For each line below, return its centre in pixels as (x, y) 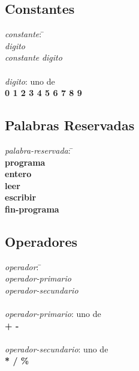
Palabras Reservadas (70, 125)
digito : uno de (30, 81)
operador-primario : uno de (53, 314)
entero (18, 174)
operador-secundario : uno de (57, 348)
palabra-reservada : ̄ (39, 150)
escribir (21, 197)
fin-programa (32, 209)
